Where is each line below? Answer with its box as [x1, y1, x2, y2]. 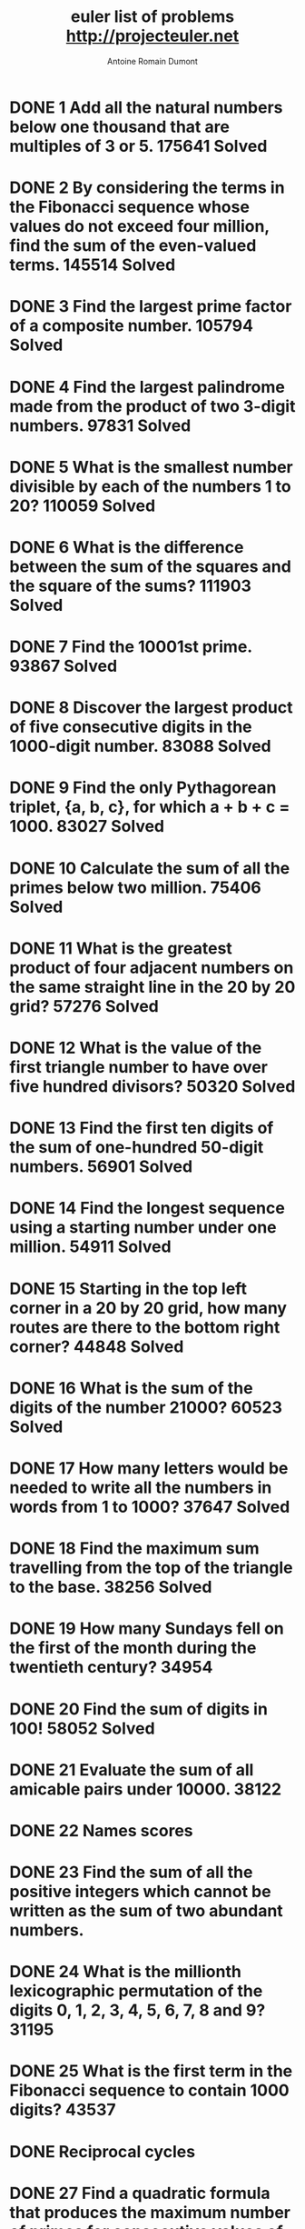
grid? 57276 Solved [9, 995, 159, 1016]
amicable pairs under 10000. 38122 [9, 1779, 282, 1799]
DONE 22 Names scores [9, 1820, 193, 1841]
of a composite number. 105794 [9, 315, 254, 336]
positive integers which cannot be [9, 1882, 271, 1902]
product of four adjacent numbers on [9, 957, 294, 978]
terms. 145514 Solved [9, 255, 176, 275]
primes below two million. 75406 [9, 877, 261, 897]
